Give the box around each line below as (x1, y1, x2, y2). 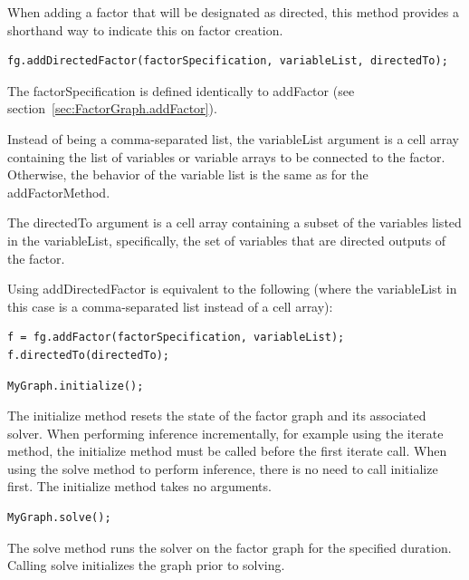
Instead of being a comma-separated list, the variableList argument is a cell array (7, 129, 459, 148)
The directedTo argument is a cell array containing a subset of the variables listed (7, 213, 462, 232)
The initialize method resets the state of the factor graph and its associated (7, 406, 426, 425)
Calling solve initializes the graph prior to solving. (7, 556, 285, 575)
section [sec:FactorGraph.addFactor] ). (7, 99, 217, 118)
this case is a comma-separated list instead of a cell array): (7, 296, 333, 315)
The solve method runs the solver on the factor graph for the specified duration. (7, 537, 452, 556)
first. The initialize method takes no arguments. (7, 477, 272, 496)
